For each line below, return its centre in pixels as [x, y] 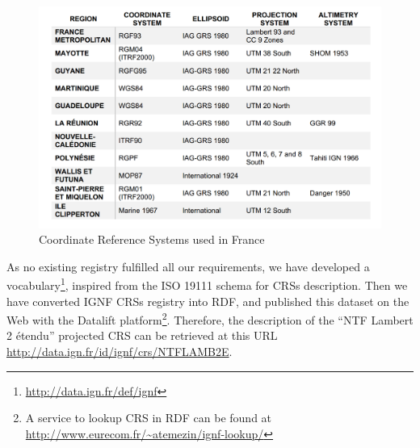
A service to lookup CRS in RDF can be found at [149, 418]
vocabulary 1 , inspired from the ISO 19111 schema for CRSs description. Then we [207, 284]
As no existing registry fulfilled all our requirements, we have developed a [188, 266]
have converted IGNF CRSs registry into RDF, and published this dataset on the [208, 301]
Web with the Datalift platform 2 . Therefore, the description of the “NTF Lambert [210, 318]
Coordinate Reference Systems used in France [152, 239]
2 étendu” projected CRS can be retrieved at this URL [142, 335]
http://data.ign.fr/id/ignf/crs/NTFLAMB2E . [120, 351]
